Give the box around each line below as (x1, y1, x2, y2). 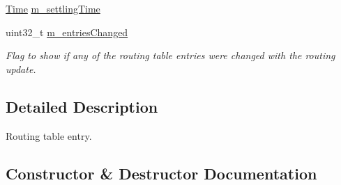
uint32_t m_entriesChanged (6, 24, 128, 39)
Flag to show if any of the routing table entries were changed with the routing (6, 48, 335, 63)
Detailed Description (6, 95, 158, 117)
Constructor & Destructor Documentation (6, 162, 317, 184)
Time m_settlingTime (6, 1, 100, 15)
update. (6, 61, 36, 76)
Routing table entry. (6, 128, 92, 143)
